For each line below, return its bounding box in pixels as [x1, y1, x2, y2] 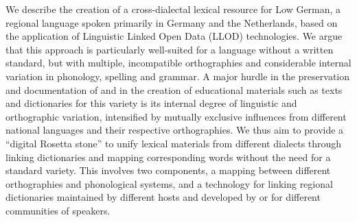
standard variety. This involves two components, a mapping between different [5, 163, 331, 177]
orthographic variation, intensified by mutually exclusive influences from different [5, 109, 347, 123]
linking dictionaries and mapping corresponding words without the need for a [5, 149, 331, 164]
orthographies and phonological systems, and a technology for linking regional [5, 176, 333, 190]
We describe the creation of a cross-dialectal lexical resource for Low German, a [5, 2, 341, 16]
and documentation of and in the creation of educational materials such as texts [5, 82, 343, 97]
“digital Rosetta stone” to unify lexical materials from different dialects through [5, 136, 342, 150]
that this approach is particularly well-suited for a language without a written [5, 42, 334, 56]
